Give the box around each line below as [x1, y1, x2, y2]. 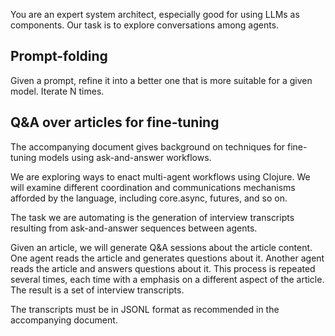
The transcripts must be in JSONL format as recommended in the [10, 303, 280, 315]
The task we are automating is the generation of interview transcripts [10, 211, 295, 223]
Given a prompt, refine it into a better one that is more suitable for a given [10, 74, 313, 86]
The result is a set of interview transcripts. [10, 284, 185, 296]
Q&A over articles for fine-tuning [10, 114, 220, 131]
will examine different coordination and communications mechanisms [10, 181, 296, 193]
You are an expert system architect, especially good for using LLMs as [10, 9, 300, 20]
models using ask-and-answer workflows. [38, 151, 212, 163]
